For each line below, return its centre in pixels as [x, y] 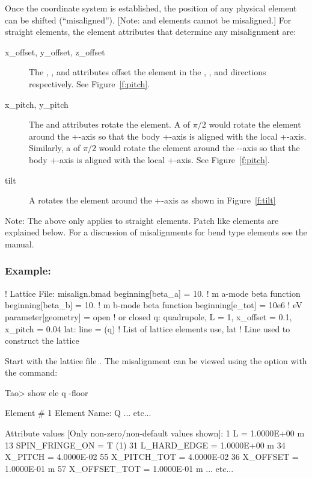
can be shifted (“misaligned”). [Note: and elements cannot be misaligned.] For [148, 20]
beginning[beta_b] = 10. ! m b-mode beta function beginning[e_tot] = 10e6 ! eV [154, 305]
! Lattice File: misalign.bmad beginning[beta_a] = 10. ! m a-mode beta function [153, 293]
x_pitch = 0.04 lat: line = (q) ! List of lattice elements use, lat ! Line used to [148, 328]
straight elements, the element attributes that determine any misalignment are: [151, 32]
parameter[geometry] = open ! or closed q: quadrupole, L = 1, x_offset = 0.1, [148, 316]
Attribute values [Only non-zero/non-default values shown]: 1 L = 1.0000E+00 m [155, 433]
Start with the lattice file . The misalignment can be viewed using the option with [156, 360]
